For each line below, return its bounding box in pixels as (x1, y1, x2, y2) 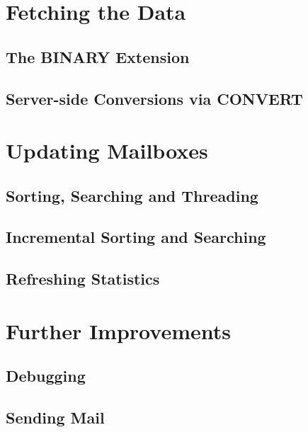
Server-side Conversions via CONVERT (6, 87, 303, 109)
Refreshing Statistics (6, 268, 160, 290)
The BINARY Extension (6, 45, 190, 67)
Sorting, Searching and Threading (6, 184, 258, 206)
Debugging (6, 365, 86, 387)
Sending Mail (6, 407, 105, 428)
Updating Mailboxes (6, 136, 208, 165)
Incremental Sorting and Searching (6, 226, 266, 248)
